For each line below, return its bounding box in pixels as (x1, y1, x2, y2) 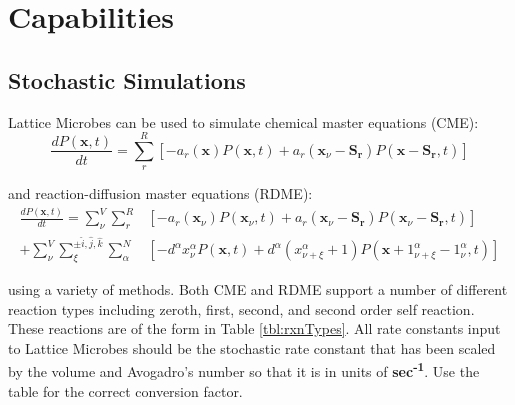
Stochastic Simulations (8, 64, 246, 95)
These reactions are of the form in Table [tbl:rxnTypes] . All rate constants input (8, 318, 501, 339)
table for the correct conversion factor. (8, 380, 243, 401)
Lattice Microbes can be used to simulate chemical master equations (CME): (8, 111, 479, 132)
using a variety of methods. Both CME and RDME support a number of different (8, 278, 508, 299)
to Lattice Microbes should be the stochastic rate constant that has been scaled (8, 337, 496, 358)
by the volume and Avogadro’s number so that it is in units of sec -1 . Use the (8, 358, 480, 382)
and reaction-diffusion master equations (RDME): (8, 183, 313, 204)
